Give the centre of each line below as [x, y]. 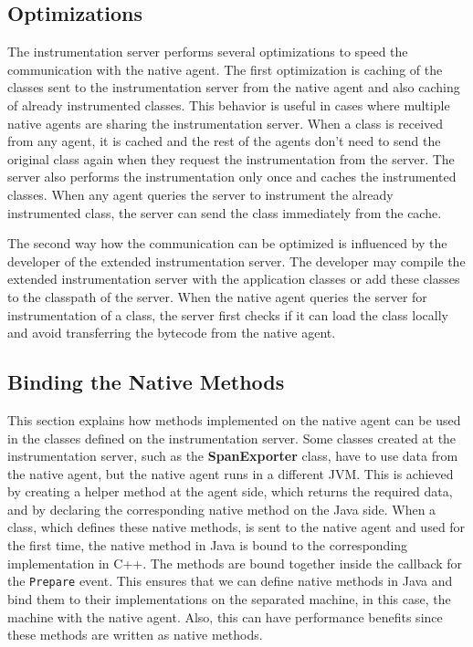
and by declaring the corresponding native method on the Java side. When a [222, 509]
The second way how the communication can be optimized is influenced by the [227, 243]
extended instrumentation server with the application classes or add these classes [234, 279]
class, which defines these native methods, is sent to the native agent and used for [236, 527]
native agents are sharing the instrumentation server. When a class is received [226, 123]
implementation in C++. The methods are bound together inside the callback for [235, 563]
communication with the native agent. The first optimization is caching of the [225, 69]
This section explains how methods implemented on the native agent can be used [234, 419]
